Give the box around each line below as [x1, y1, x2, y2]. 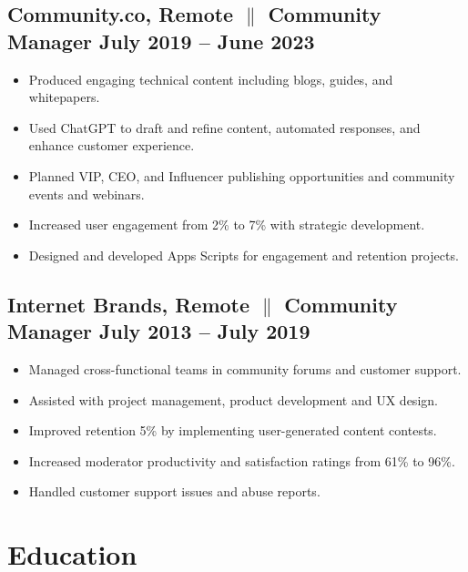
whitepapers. [28, 87, 100, 107]
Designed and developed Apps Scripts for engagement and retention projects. [28, 245, 459, 264]
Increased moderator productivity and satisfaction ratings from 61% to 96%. [28, 451, 455, 470]
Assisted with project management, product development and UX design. [28, 390, 438, 409]
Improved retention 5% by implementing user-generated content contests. [28, 421, 437, 440]
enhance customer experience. [28, 136, 195, 155]
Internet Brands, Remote [7, 290, 250, 318]
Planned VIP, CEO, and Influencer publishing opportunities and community [28, 166, 455, 185]
